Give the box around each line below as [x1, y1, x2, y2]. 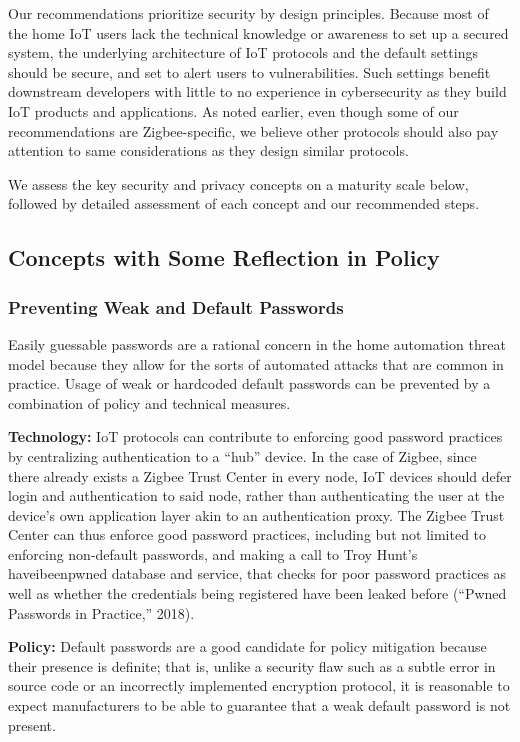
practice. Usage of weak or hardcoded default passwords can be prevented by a [8, 373, 491, 394]
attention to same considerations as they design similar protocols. [8, 140, 409, 161]
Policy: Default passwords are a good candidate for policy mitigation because [8, 636, 487, 657]
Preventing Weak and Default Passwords [8, 294, 344, 319]
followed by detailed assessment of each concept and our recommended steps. [8, 193, 480, 214]
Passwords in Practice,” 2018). [8, 602, 195, 623]
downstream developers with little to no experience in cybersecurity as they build [8, 81, 507, 102]
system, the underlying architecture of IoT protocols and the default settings [8, 42, 478, 63]
